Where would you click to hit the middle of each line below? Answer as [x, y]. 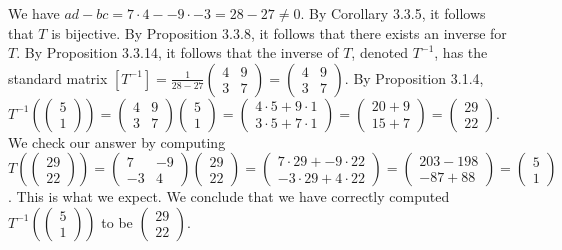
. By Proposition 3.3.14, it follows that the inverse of [177, 52]
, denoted [380, 52]
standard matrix [58, 77]
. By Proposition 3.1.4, [414, 77]
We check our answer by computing [117, 141]
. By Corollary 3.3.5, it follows [393, 13]
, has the [461, 52]
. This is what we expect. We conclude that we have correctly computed [229, 196]
